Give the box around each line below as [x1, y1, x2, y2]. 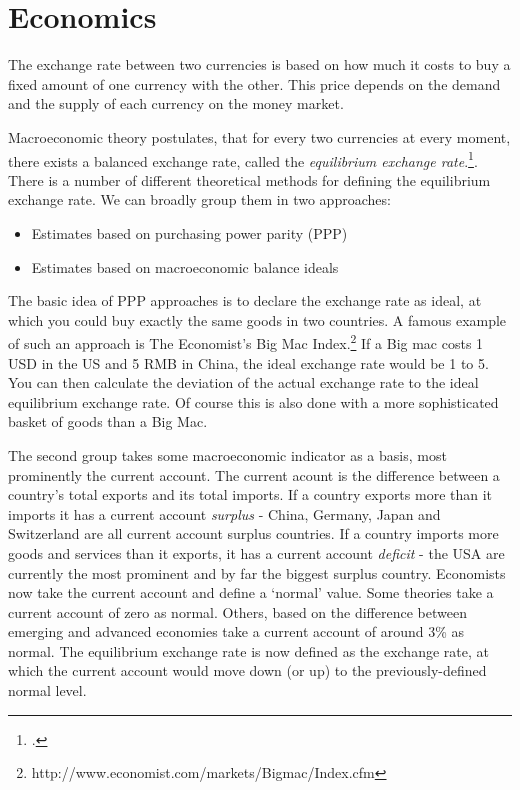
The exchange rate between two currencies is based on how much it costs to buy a [8, 54, 511, 75]
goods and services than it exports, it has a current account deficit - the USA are [8, 542, 505, 563]
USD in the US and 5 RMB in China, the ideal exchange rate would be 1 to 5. [8, 352, 489, 373]
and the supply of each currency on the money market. [8, 93, 344, 114]
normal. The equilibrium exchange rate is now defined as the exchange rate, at [8, 640, 489, 661]
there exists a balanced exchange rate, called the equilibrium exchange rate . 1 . [8, 147, 478, 171]
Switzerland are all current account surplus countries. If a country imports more [8, 523, 499, 544]
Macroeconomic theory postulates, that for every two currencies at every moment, [8, 126, 511, 147]
